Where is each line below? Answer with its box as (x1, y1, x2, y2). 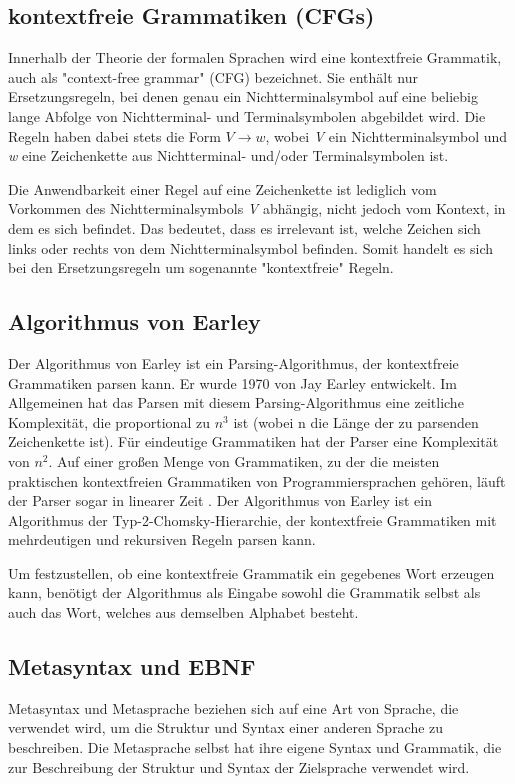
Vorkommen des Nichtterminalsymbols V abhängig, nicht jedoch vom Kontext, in (8, 198, 506, 219)
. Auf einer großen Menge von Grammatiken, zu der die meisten (48, 450, 440, 471)
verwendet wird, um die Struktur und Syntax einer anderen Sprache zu (8, 717, 444, 738)
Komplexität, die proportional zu (8, 411, 210, 432)
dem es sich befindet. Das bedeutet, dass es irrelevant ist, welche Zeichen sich (8, 217, 481, 238)
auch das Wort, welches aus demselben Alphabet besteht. (8, 602, 359, 623)
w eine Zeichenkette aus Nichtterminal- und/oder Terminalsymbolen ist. (8, 145, 449, 166)
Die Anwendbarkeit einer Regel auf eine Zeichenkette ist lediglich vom (8, 178, 437, 199)
